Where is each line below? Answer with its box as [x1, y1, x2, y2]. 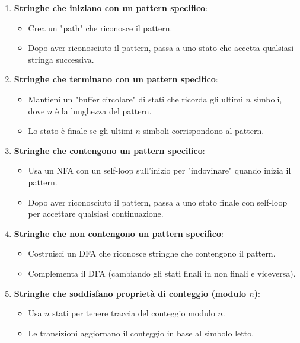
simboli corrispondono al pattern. [143, 124, 264, 137]
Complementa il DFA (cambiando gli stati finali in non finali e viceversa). [28, 267, 296, 279]
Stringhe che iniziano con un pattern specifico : [14, 2, 208, 14]
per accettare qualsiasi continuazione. [28, 207, 164, 220]
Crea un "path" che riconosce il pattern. [28, 21, 173, 34]
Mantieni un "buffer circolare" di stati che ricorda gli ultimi [28, 92, 243, 105]
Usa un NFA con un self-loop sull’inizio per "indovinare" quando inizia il [28, 164, 291, 177]
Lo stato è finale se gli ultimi [28, 124, 133, 137]
